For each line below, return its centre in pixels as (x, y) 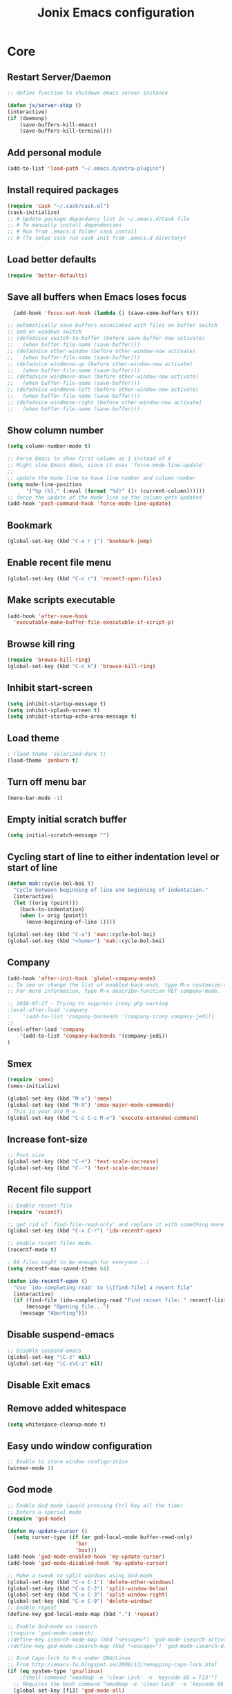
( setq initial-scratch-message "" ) (58, 835)
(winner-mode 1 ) (30, 1468)
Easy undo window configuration (80, 1446)
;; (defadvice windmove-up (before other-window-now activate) (100, 364)
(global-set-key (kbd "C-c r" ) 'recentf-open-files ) (85, 578)
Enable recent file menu (59, 563)
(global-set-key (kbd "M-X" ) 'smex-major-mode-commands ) (91, 1105)
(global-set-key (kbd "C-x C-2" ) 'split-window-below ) (88, 1588)
